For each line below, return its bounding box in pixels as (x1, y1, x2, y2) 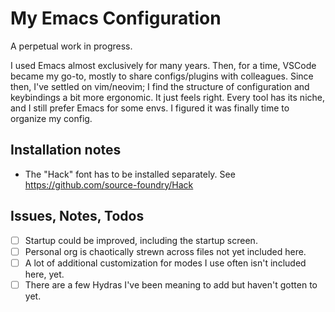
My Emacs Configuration (10, 7, 222, 30)
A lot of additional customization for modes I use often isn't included (24, 257, 307, 269)
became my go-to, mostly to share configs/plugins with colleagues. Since (10, 70, 314, 82)
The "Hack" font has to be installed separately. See (24, 168, 236, 180)
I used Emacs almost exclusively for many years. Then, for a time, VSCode (10, 59, 317, 71)
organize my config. (10, 112, 93, 124)
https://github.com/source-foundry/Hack (24, 178, 194, 191)
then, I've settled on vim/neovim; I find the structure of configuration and (10, 80, 310, 92)
